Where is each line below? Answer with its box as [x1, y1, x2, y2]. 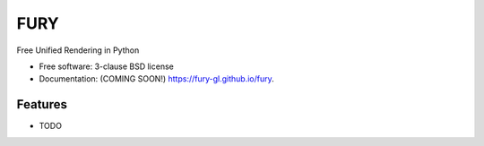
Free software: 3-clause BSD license [39, 61, 174, 72]
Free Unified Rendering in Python [16, 45, 140, 56]
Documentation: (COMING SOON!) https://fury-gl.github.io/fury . [39, 73, 275, 84]
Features [16, 97, 67, 112]
